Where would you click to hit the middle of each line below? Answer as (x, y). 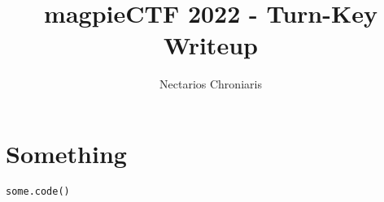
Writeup (211, 45)
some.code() (38, 191)
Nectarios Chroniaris (211, 84)
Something (66, 153)
